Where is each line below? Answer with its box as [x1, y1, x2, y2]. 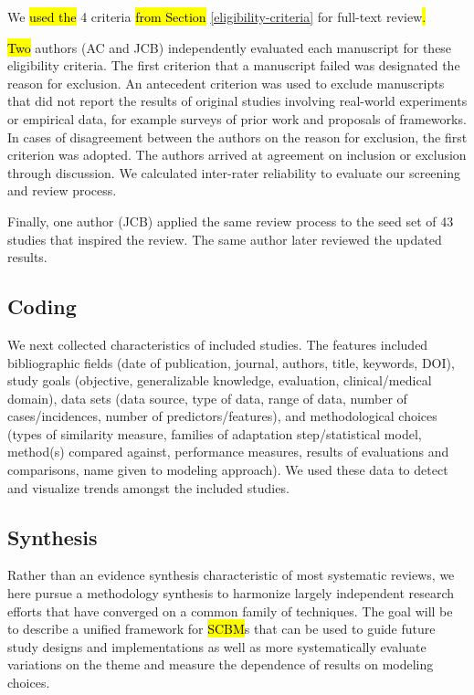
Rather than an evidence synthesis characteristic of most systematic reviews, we [7, 565, 455, 584]
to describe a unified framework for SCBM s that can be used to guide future [7, 619, 436, 638]
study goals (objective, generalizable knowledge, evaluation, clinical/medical [7, 371, 432, 390]
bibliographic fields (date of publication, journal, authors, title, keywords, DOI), [7, 353, 455, 372]
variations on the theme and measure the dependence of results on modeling [7, 655, 434, 674]
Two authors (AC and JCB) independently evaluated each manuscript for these [7, 37, 452, 57]
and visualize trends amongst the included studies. [7, 478, 290, 497]
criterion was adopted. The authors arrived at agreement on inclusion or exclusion [7, 145, 467, 164]
